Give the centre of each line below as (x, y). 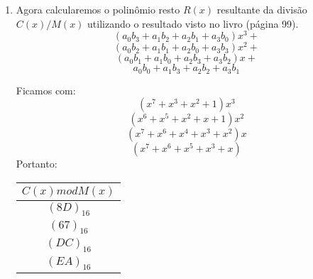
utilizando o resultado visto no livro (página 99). (193, 23)
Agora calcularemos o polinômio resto (98, 9)
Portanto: (37, 164)
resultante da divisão (262, 9)
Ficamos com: (46, 90)
